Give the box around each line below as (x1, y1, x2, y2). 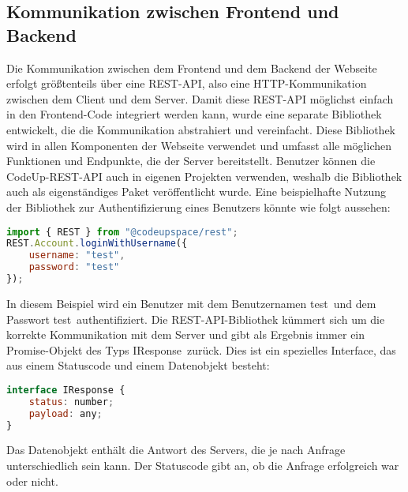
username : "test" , (28, 250, 125, 261)
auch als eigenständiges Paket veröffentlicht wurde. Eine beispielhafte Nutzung (6, 183, 387, 200)
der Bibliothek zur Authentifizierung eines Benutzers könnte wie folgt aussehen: (6, 198, 391, 215)
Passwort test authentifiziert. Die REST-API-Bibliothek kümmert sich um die (6, 310, 385, 327)
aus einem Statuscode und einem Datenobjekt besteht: (6, 357, 270, 374)
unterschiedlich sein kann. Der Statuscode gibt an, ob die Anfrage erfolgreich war (6, 456, 399, 473)
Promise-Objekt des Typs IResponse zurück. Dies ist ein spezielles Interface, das (6, 341, 396, 358)
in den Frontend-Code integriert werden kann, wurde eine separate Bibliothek (6, 106, 382, 122)
